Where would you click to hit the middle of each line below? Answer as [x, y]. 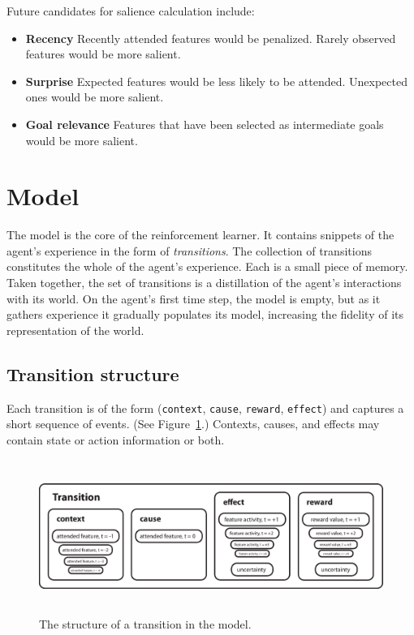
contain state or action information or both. [116, 439]
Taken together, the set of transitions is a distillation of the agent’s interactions [204, 283]
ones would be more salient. [95, 97]
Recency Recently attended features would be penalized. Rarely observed [211, 38]
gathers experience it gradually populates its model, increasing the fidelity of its [205, 314]
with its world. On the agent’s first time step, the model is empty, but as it [194, 298]
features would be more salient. [103, 54]
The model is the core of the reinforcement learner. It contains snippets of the [201, 235]
